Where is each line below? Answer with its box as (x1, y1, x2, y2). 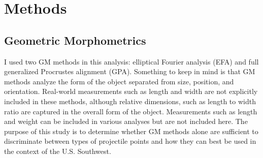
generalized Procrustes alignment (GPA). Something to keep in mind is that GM (4, 66, 255, 77)
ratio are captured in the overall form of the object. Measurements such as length (4, 106, 257, 116)
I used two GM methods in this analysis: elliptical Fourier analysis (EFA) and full (4, 56, 259, 67)
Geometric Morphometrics (4, 32, 146, 48)
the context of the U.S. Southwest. (4, 145, 111, 156)
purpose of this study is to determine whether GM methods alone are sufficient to (4, 125, 258, 136)
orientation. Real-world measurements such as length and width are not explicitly (4, 86, 258, 97)
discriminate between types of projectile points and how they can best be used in (4, 136, 256, 146)
